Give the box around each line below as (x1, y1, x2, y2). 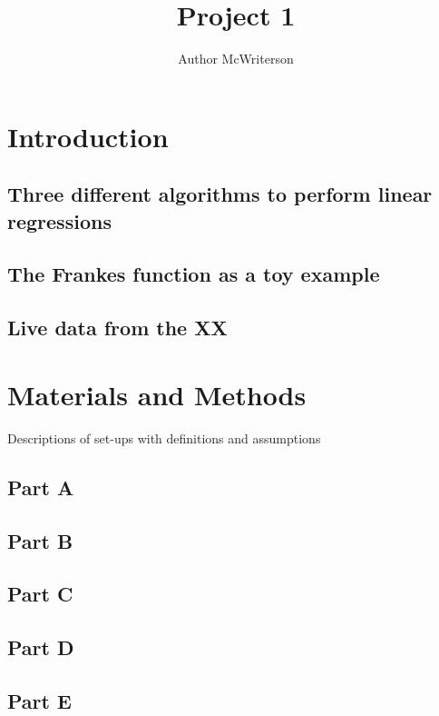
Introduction (7, 117, 169, 154)
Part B (7, 526, 73, 554)
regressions (7, 206, 112, 234)
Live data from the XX (7, 313, 228, 342)
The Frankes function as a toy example (7, 260, 380, 288)
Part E (7, 686, 72, 714)
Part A (7, 472, 74, 501)
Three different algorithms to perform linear (7, 180, 433, 208)
